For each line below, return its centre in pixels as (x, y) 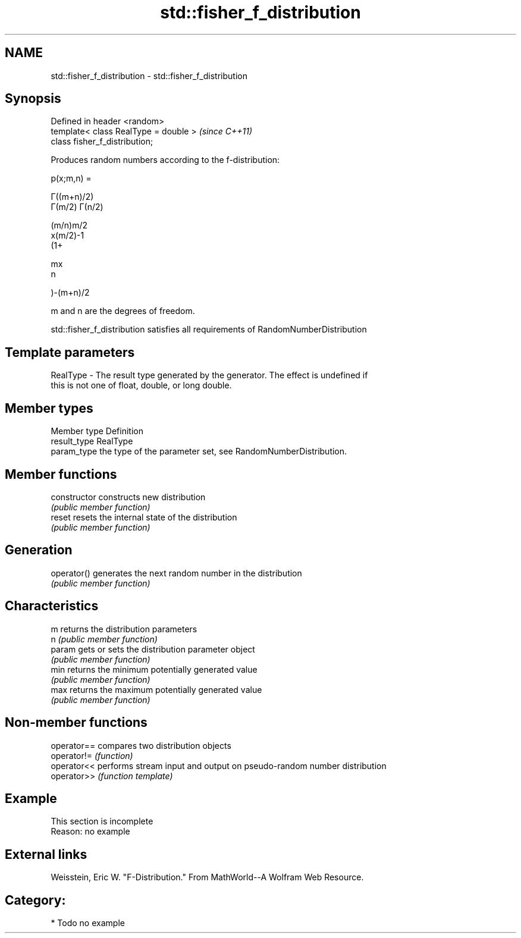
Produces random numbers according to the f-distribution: (165, 160)
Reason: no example (90, 832)
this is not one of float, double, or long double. (141, 385)
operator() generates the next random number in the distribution (176, 573)
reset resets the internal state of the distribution (144, 517)
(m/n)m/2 (69, 225)
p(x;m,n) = (71, 178)
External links (46, 854)
